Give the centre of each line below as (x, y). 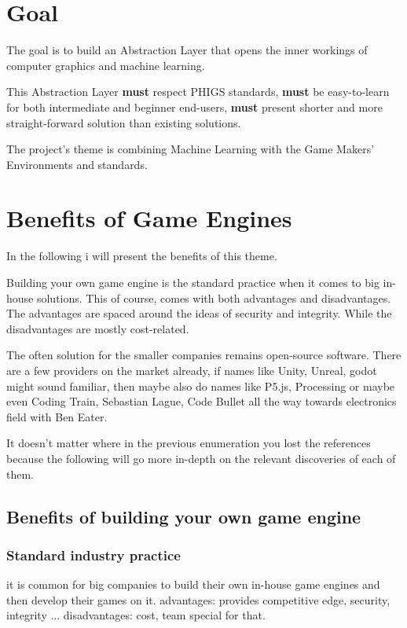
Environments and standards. (77, 164)
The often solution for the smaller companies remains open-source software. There (204, 355)
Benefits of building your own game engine (184, 516)
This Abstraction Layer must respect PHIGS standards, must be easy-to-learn (198, 92)
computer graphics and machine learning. (106, 65)
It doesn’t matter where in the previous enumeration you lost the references (189, 443)
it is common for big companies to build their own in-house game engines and (193, 584)
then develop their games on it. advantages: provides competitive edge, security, (198, 599)
